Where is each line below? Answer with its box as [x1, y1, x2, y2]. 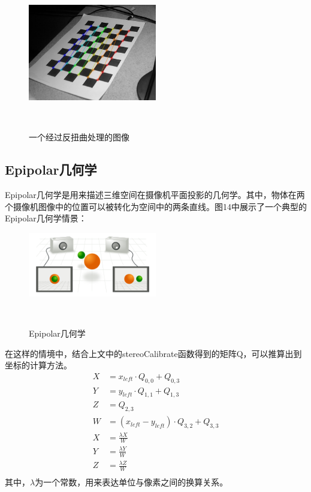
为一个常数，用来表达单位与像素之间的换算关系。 [35, 476, 228, 488]
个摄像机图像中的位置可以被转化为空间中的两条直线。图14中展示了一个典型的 [5, 200, 307, 212]
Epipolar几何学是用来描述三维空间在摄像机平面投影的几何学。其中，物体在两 [5, 188, 305, 200]
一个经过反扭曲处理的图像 [29, 131, 129, 143]
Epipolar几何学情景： [5, 212, 87, 224]
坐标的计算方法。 [5, 359, 72, 371]
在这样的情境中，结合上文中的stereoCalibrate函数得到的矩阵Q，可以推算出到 [5, 347, 302, 359]
